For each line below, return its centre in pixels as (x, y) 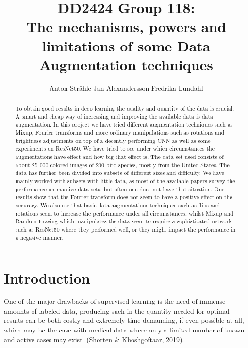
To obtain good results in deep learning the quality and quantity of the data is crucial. (125, 108)
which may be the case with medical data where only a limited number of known (124, 329)
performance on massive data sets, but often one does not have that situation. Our (120, 189)
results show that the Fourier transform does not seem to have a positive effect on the (124, 197)
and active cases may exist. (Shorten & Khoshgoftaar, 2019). (94, 339)
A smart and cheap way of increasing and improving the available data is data (114, 116)
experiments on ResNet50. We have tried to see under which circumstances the (115, 149)
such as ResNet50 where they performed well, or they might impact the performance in (125, 229)
